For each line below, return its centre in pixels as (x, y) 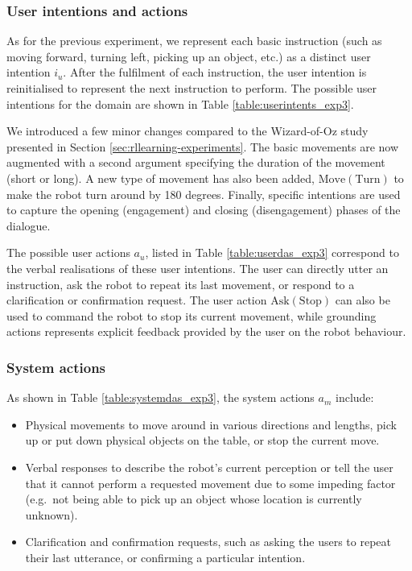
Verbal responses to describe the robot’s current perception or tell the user (209, 467)
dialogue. (29, 225)
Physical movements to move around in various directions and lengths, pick (211, 424)
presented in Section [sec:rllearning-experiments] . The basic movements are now (203, 146)
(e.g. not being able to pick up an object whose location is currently (194, 499)
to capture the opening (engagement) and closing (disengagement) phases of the (204, 210)
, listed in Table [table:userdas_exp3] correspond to (272, 252)
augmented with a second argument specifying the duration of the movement (196, 162)
